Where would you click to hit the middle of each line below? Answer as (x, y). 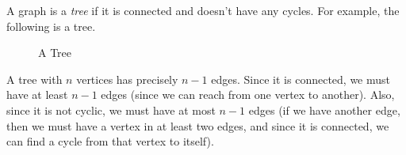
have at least (37, 95)
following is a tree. (51, 26)
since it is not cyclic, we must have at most (111, 110)
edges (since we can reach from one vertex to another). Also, (248, 95)
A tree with (34, 79)
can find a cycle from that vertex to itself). (110, 141)
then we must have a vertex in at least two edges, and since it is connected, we (198, 125)
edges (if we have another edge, (324, 110)
